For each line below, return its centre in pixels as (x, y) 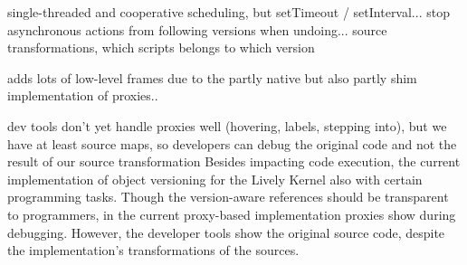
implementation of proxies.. (83, 95)
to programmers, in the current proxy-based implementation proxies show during (232, 214)
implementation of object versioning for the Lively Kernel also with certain (215, 179)
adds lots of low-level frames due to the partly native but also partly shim (212, 77)
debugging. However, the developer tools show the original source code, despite (226, 232)
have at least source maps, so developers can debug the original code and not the (232, 143)
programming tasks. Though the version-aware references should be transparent (228, 197)
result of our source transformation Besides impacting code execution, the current (234, 161)
